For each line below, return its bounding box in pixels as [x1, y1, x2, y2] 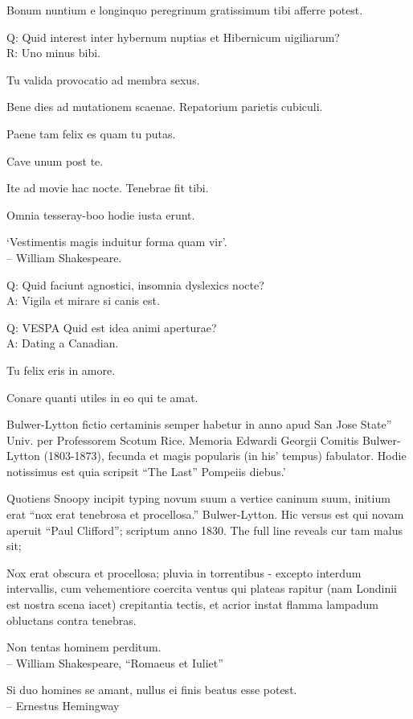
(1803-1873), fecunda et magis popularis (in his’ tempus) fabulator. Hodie [43, 447, 407, 464]
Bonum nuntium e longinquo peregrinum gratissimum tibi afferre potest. [6, 2, 363, 18]
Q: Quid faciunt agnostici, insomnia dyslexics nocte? [6, 276, 264, 293]
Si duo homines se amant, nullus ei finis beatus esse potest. [6, 681, 297, 698]
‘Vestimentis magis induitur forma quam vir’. [6, 233, 227, 250]
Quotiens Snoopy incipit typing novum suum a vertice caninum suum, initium [6, 490, 391, 507]
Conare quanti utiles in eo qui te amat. [6, 388, 198, 405]
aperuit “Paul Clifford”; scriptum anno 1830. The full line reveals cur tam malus [6, 521, 403, 538]
